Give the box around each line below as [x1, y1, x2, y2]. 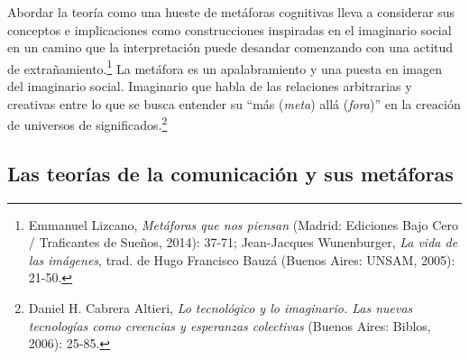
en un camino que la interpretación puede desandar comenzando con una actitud [7, 38, 454, 57]
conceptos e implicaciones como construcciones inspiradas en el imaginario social [7, 20, 452, 39]
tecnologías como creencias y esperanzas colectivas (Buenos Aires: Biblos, [28, 316, 431, 335]
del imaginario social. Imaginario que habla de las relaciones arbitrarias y [7, 77, 412, 96]
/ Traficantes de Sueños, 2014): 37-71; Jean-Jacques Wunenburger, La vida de [28, 233, 458, 252]
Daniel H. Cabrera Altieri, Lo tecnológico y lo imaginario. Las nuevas [28, 299, 413, 318]
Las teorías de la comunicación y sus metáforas [7, 159, 454, 187]
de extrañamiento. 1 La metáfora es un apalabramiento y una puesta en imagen [7, 56, 442, 78]
